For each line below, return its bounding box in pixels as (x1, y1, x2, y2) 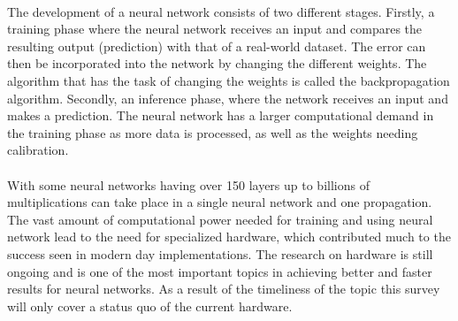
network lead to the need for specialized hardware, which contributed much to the (7, 227, 451, 246)
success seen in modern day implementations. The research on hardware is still (7, 244, 433, 263)
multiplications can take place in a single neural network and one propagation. (7, 193, 432, 211)
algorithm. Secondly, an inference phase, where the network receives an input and (7, 88, 448, 107)
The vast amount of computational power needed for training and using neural (7, 210, 433, 228)
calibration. (7, 141, 69, 159)
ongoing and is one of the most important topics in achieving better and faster (7, 262, 432, 280)
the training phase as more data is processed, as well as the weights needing (7, 123, 418, 141)
